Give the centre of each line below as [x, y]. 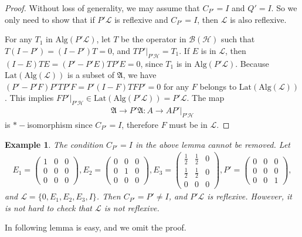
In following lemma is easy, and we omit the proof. [96, 227]
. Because [252, 63]
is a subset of [91, 75]
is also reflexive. [258, 19]
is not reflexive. [132, 207]
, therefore [140, 124]
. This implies [29, 98]
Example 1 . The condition [54, 144]
